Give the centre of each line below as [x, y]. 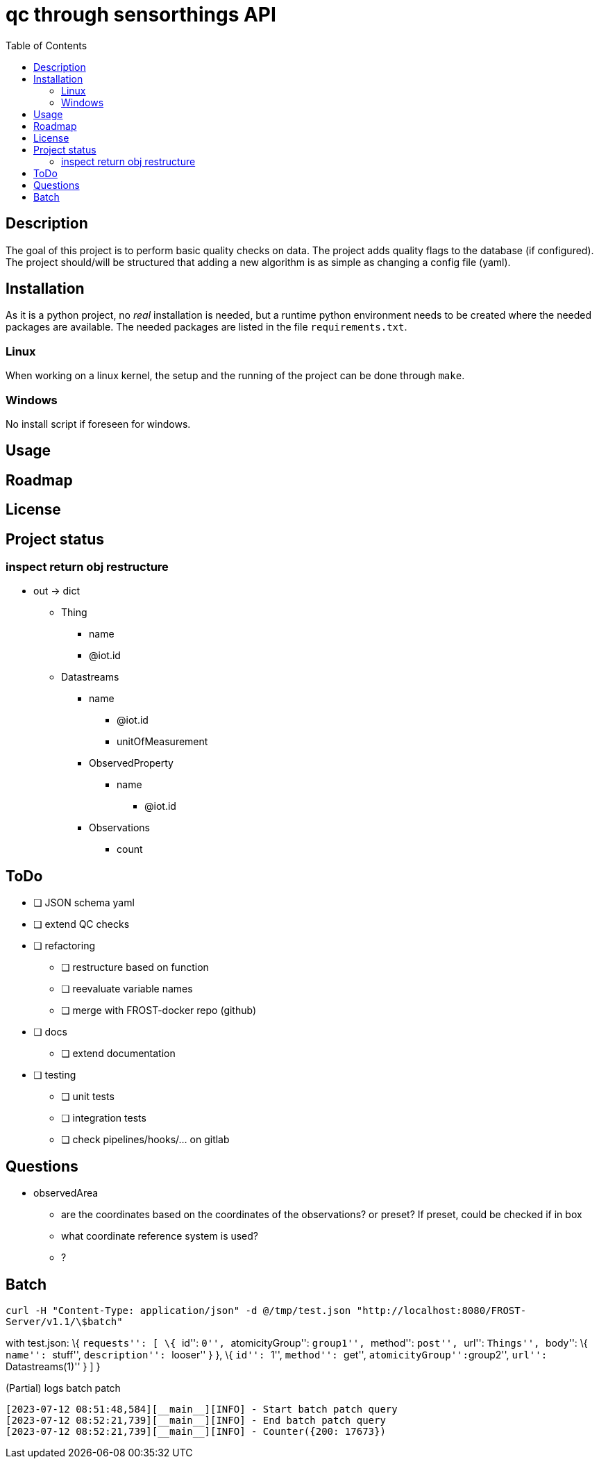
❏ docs [50, 1032]
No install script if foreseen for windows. [98, 424]
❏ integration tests [104, 1118]
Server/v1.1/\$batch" [64, 1321]
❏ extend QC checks [82, 924]
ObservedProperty [131, 763]
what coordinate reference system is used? [160, 1236]
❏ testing [55, 1075]
